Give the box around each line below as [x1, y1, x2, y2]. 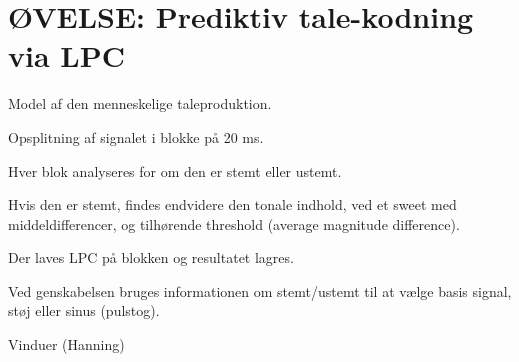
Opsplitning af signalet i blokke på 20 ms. [8, 126, 264, 147]
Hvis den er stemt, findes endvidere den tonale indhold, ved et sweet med [8, 194, 457, 215]
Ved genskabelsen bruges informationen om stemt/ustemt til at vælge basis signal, [8, 280, 512, 301]
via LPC [8, 35, 125, 76]
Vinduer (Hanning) [8, 334, 125, 355]
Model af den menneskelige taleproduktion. [8, 93, 272, 114]
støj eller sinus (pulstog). [8, 300, 160, 321]
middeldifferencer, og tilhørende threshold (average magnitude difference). [8, 213, 460, 234]
